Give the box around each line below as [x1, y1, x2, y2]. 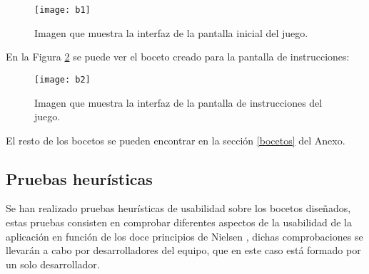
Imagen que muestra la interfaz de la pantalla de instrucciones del [34, 95, 323, 110]
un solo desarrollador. [6, 256, 100, 271]
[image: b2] [34, 74, 91, 85]
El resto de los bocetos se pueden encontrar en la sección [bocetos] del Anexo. [6, 132, 345, 147]
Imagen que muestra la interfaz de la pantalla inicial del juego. [34, 25, 308, 40]
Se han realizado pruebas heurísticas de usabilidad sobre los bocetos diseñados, [6, 201, 351, 216]
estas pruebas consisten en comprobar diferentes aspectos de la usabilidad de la [6, 215, 352, 230]
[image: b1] [34, 5, 91, 15]
